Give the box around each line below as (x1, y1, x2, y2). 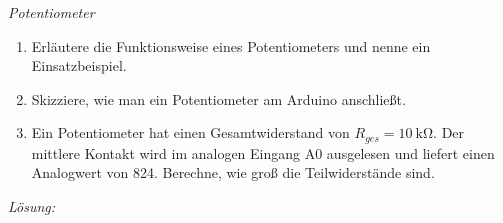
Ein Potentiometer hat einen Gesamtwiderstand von (31, 122, 350, 143)
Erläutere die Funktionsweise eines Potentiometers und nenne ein (31, 35, 431, 56)
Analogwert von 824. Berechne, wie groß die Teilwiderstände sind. (31, 162, 435, 183)
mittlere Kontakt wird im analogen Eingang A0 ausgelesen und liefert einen (31, 142, 495, 163)
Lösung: (8, 196, 56, 217)
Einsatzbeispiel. (31, 55, 127, 76)
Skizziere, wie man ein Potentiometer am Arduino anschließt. (31, 88, 406, 109)
